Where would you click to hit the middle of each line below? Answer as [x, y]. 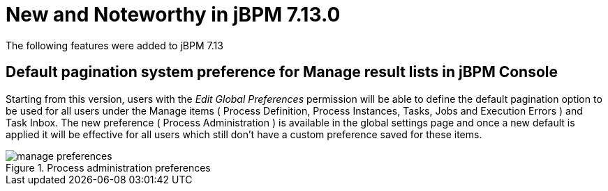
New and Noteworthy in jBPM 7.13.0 [173, 15]
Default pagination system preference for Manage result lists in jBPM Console [282, 72]
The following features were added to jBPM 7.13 [114, 45]
